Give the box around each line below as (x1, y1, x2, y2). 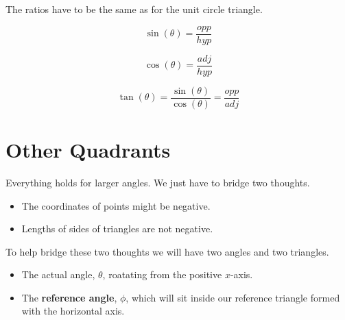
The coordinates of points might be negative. (21, 198, 211, 212)
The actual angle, (21, 267, 95, 282)
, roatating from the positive (102, 267, 222, 282)
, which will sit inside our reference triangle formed (126, 290, 340, 304)
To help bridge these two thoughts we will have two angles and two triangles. (5, 244, 329, 258)
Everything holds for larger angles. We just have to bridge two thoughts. (5, 175, 310, 189)
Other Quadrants (5, 135, 171, 163)
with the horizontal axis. (21, 304, 125, 318)
